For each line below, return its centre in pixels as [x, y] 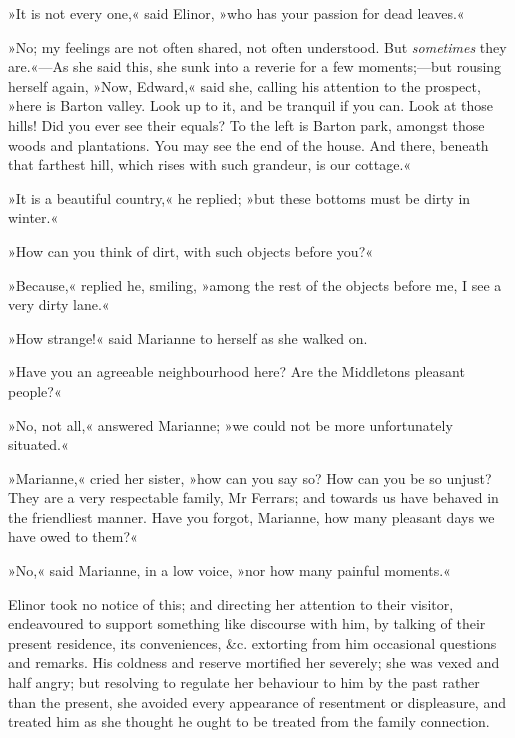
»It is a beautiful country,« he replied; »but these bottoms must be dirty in [239, 197]
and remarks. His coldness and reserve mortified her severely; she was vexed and [254, 662]
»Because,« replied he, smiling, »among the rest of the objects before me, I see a [255, 284]
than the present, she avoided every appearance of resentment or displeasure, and [257, 701]
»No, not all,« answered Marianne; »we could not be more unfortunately [230, 424]
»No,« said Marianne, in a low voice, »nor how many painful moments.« [229, 570]
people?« [35, 390]
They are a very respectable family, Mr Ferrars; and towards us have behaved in [253, 497]
